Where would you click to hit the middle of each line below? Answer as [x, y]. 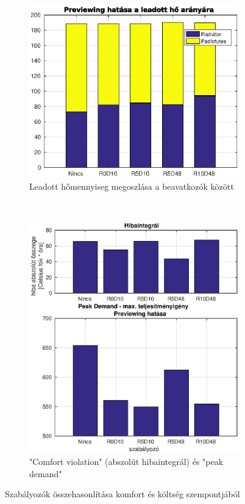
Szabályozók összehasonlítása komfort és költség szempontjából [122, 494]
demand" [46, 473]
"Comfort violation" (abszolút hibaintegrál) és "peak [126, 462]
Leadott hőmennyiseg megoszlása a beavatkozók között [132, 186]
